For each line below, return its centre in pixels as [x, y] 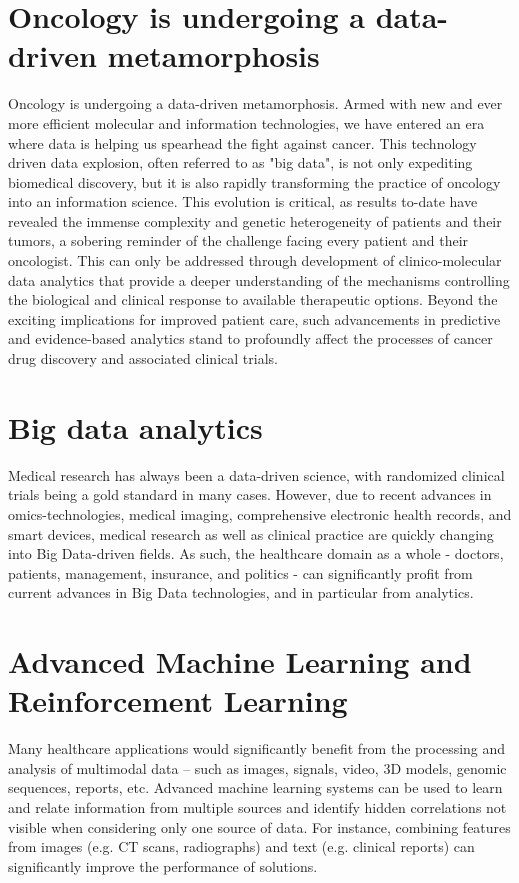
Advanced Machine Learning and [240, 661]
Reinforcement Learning [178, 700]
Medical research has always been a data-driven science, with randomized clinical [256, 474]
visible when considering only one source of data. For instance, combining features [259, 826]
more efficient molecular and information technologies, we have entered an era [246, 122]
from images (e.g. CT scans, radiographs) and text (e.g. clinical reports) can [241, 846]
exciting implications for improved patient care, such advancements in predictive [254, 318]
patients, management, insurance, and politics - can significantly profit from [240, 572]
